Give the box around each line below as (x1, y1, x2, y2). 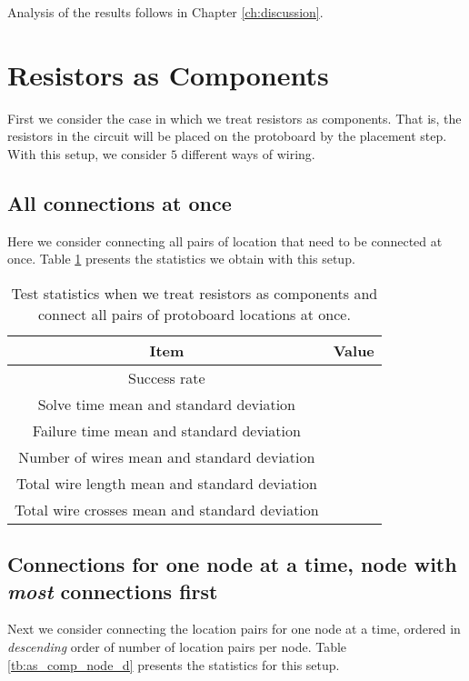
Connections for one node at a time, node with (7, 550, 457, 578)
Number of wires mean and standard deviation (18, 446, 315, 467)
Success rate (128, 366, 205, 388)
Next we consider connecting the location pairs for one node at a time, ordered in (7, 619, 461, 638)
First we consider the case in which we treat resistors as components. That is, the (7, 108, 462, 127)
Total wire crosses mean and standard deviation (15, 498, 319, 520)
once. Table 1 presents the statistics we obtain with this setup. (7, 249, 355, 268)
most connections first (7, 576, 218, 605)
